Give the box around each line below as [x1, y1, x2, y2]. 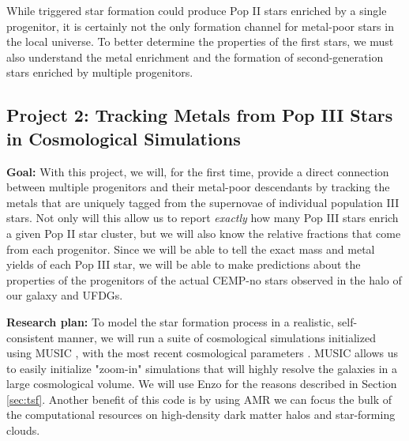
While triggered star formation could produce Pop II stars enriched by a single [6, 2, 387, 18]
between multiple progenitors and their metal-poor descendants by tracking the [6, 179, 390, 195]
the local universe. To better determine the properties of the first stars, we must [6, 33, 394, 50]
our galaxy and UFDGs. [6, 287, 123, 303]
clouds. [6, 422, 40, 439]
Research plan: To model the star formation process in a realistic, [6, 313, 334, 330]
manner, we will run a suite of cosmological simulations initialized [58, 329, 376, 345]
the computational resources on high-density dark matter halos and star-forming [6, 406, 396, 423]
